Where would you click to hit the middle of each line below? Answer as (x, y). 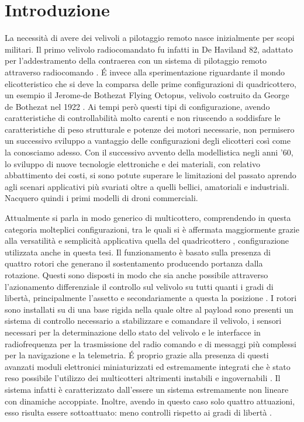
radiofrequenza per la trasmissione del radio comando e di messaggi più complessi (151, 343)
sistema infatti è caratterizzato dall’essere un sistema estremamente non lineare (147, 389)
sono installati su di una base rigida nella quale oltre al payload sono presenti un (149, 309)
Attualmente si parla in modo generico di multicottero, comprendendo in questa (148, 218)
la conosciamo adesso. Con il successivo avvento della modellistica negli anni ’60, (149, 152)
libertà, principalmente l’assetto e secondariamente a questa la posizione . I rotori (151, 298)
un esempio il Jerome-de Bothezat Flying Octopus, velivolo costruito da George (147, 95)
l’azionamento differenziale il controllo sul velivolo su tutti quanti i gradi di (139, 286)
